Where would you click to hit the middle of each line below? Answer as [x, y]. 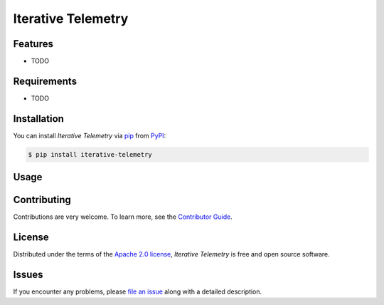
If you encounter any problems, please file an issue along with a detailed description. [138, 291]
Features [33, 44]
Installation [38, 119]
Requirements [45, 81]
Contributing [42, 200]
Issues [28, 275]
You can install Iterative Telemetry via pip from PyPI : [90, 135]
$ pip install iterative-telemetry [90, 154]
